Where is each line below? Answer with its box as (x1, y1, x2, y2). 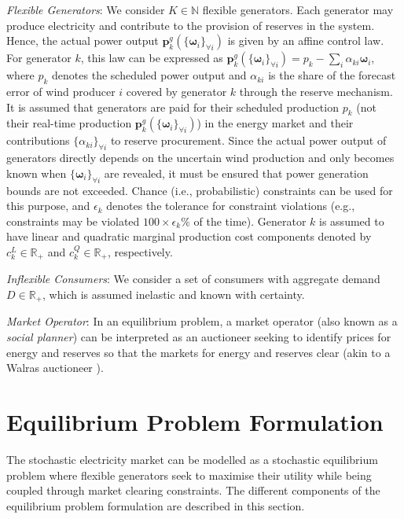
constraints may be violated (6, 212, 140, 229)
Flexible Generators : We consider (6, 2, 165, 17)
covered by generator (126, 83, 227, 99)
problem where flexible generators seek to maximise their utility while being (6, 466, 372, 483)
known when (6, 164, 67, 181)
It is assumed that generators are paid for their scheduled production (6, 98, 339, 115)
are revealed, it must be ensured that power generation (104, 164, 369, 181)
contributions (6, 132, 70, 149)
